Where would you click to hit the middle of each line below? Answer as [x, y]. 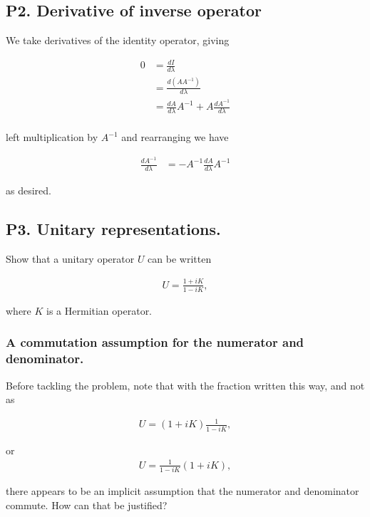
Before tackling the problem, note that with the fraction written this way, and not [185, 385]
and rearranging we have [175, 137]
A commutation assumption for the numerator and [155, 342]
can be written [180, 258]
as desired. [29, 190]
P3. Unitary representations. [113, 228]
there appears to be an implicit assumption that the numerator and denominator [183, 491]
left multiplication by [52, 137]
